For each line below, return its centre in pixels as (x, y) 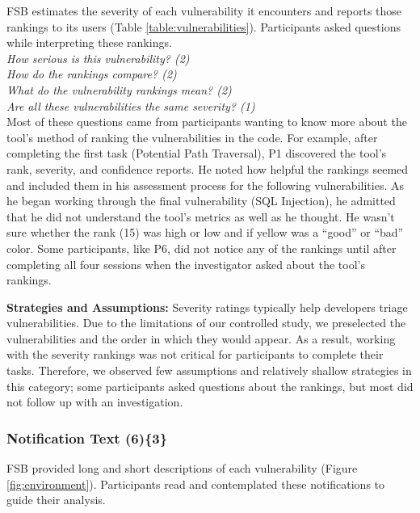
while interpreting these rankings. (89, 42)
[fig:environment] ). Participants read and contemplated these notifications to (196, 484)
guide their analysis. (56, 500)
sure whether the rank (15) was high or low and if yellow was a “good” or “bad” (205, 232)
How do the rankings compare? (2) (92, 74)
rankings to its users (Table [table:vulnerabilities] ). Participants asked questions (204, 26)
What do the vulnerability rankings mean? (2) (119, 89)
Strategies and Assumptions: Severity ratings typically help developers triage (207, 307)
